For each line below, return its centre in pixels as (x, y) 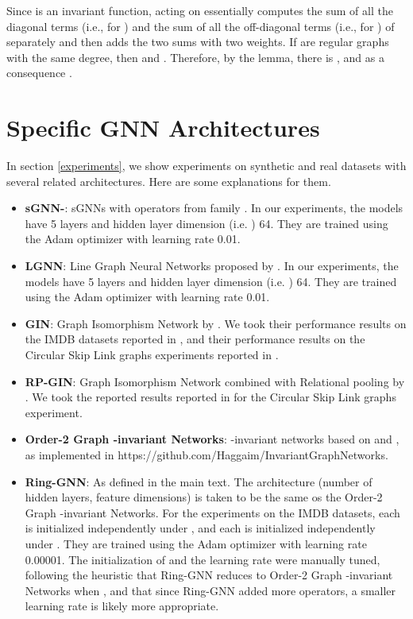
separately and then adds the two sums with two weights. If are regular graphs (198, 42)
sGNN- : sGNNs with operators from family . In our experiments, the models (214, 208)
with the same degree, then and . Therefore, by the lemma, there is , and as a (195, 57)
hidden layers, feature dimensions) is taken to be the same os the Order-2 (204, 497)
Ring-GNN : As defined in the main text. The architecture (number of (199, 481)
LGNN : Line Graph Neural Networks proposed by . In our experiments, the (212, 266)
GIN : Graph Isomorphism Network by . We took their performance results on (216, 323)
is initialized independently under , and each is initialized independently (200, 528)
